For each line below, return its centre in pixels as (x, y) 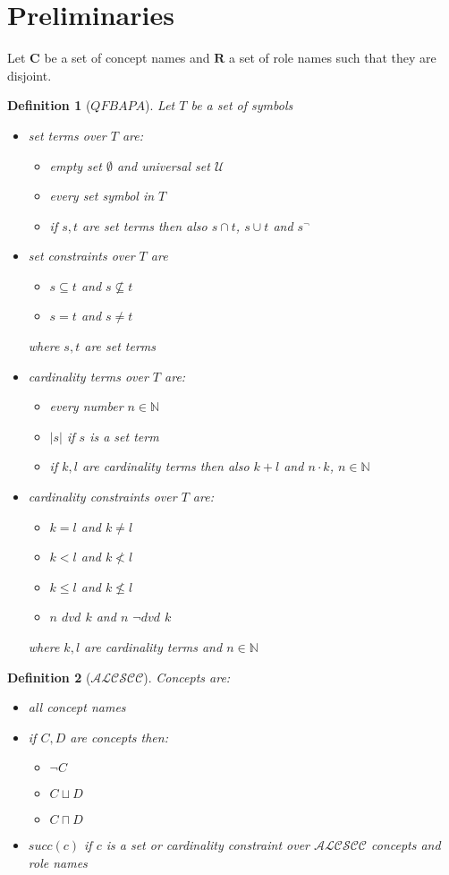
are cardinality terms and (153, 647)
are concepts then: (119, 737)
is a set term (124, 436)
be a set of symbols (242, 105)
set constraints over (81, 256)
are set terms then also (145, 225)
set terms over (67, 135)
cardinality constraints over (102, 497)
